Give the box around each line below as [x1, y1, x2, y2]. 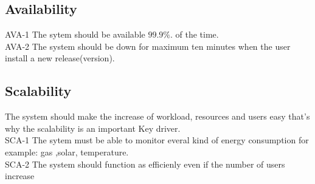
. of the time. [170, 28, 219, 41]
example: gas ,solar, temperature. [5, 145, 129, 158]
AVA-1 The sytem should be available [5, 28, 145, 41]
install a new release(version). [5, 52, 115, 64]
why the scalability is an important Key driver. [5, 121, 181, 134]
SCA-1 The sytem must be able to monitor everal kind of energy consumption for [5, 134, 309, 146]
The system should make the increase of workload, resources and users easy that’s [5, 110, 310, 123]
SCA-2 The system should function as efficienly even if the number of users [5, 157, 285, 170]
